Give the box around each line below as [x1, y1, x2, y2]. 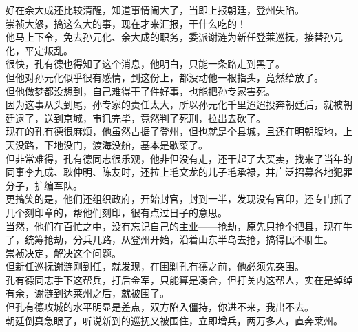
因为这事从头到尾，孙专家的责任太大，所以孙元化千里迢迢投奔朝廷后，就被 [6, 97, 343, 112]
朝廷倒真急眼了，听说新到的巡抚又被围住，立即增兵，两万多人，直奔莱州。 [6, 313, 343, 327]
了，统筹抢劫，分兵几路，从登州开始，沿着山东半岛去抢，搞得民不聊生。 [6, 232, 333, 247]
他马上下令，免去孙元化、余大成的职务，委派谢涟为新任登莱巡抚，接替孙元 [6, 30, 343, 44]
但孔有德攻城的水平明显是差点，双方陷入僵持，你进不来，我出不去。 [6, 300, 314, 314]
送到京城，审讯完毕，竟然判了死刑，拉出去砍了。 [43, 110, 266, 125]
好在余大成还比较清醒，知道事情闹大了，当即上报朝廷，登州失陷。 [6, 3, 304, 17]
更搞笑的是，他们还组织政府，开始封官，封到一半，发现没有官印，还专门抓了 [6, 191, 352, 206]
